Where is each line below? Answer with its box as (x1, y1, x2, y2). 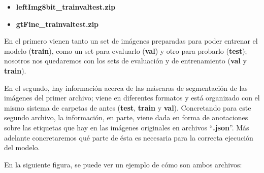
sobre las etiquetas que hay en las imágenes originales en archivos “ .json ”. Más (4, 122, 249, 132)
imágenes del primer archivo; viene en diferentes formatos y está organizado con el (4, 92, 260, 103)
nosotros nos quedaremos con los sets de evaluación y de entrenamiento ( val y (4, 55, 247, 66)
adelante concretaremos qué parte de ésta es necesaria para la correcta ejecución (4, 132, 253, 143)
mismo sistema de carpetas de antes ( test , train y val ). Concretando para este (4, 102, 251, 113)
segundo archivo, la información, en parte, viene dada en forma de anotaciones (4, 112, 248, 123)
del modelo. (4, 142, 40, 153)
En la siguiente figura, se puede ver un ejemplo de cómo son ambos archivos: (4, 159, 242, 169)
